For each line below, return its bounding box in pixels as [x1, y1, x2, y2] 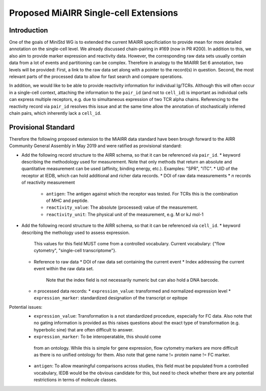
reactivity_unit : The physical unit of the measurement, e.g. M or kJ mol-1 [46, 211, 204, 217]
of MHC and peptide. [46, 197, 89, 203]
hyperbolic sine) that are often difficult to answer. [33, 326, 134, 332]
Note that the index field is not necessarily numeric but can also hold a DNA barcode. [46, 277, 219, 283]
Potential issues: [9, 304, 43, 310]
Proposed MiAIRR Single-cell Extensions [9, 7, 178, 18]
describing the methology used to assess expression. [21, 229, 130, 235]
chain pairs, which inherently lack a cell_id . [9, 110, 101, 116]
